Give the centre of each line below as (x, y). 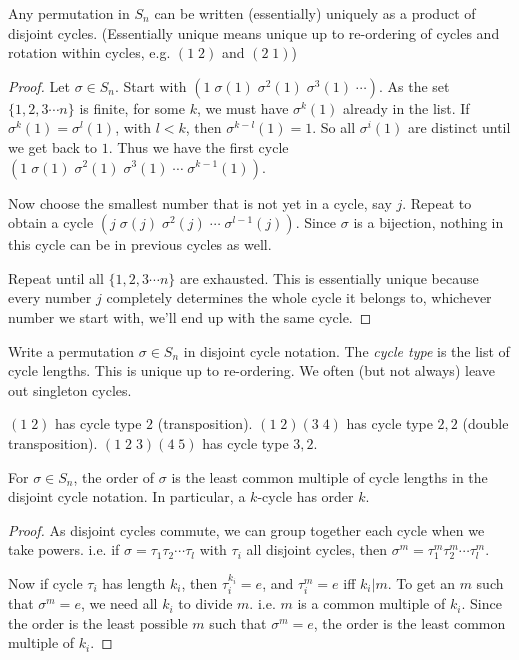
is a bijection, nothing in (428, 222)
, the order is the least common (409, 622)
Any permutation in (69, 13)
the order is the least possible (98, 622)
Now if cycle (45, 582)
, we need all (119, 603)
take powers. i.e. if (64, 549)
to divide (205, 603)
